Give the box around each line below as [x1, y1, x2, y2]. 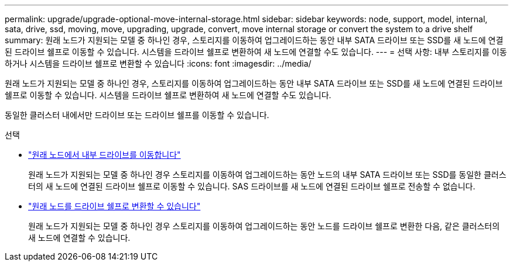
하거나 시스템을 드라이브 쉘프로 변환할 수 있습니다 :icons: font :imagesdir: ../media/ [5, 58, 312, 68]
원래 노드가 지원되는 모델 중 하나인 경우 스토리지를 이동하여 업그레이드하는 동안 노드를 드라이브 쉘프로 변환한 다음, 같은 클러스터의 [28, 221, 500, 231]
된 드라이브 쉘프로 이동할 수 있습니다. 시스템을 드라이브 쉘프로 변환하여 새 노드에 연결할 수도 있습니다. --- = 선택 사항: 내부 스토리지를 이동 [5, 47, 507, 57]
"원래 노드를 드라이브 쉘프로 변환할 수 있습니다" [28, 201, 201, 211]
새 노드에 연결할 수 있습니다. [28, 233, 131, 243]
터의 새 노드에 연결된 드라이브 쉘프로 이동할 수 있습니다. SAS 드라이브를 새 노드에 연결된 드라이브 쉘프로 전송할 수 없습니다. [28, 181, 476, 191]
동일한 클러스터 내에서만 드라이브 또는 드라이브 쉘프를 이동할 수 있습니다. [5, 110, 269, 120]
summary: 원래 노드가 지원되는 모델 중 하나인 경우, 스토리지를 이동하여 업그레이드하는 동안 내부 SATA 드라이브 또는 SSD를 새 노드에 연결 [5, 35, 504, 45]
